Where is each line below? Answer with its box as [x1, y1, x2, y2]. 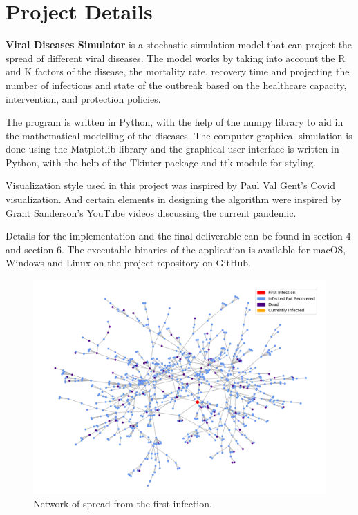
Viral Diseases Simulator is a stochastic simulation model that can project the [6, 37, 352, 52]
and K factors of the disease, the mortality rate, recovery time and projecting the [6, 64, 350, 79]
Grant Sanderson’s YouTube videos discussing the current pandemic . [6, 205, 296, 220]
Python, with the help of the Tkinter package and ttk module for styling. [6, 155, 316, 169]
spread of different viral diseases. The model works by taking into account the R [6, 50, 346, 65]
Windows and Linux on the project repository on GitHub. [6, 255, 251, 270]
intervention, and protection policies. [6, 91, 161, 106]
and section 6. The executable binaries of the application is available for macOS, [6, 242, 346, 256]
